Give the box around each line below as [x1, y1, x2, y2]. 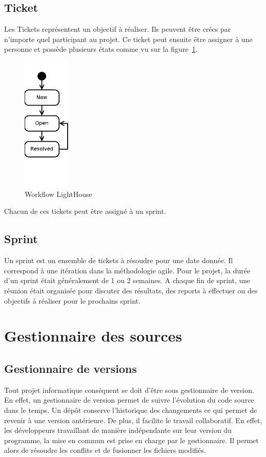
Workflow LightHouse [25, 188, 92, 199]
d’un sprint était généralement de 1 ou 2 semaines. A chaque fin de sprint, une [4, 275, 251, 286]
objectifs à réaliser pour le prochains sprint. [4, 295, 141, 306]
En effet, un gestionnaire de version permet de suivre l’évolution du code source [4, 394, 254, 405]
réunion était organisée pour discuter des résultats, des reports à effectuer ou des [4, 285, 258, 295]
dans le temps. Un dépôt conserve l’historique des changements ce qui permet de [4, 404, 257, 415]
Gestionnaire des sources [4, 325, 182, 346]
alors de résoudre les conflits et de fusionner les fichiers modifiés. [4, 445, 206, 455]
